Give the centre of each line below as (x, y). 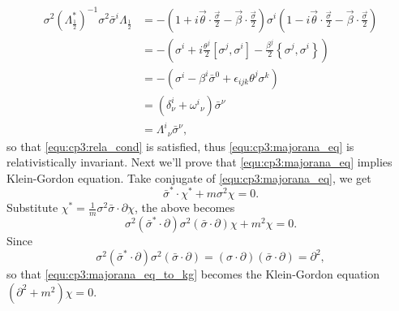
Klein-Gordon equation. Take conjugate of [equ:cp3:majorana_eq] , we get (189, 177)
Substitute (32, 207)
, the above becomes (184, 207)
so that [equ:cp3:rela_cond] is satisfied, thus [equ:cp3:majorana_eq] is (180, 146)
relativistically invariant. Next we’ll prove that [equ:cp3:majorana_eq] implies (199, 162)
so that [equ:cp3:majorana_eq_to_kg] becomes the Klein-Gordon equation (193, 274)
